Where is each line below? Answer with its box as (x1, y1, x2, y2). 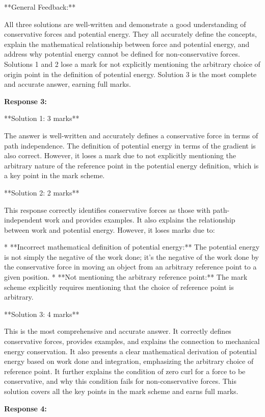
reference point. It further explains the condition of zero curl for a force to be (4, 365, 246, 376)
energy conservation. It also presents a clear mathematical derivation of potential (4, 346, 257, 356)
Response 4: (4, 403, 47, 413)
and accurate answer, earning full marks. (4, 79, 131, 89)
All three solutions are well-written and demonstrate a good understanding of (4, 18, 246, 29)
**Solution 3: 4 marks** (4, 308, 79, 319)
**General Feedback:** (4, 2, 76, 12)
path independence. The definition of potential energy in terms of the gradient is (4, 140, 256, 151)
